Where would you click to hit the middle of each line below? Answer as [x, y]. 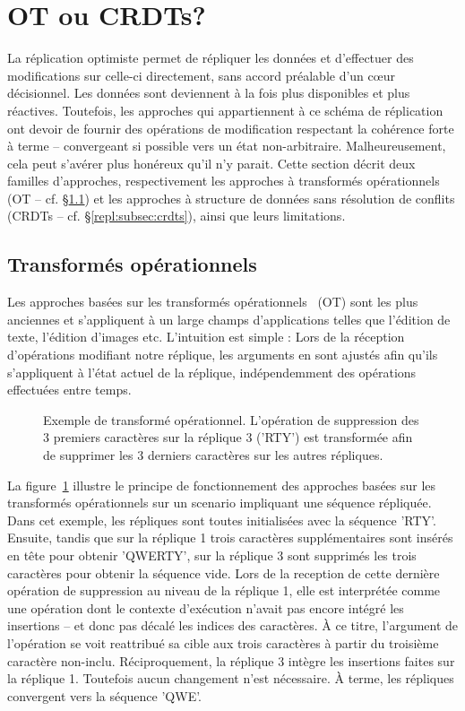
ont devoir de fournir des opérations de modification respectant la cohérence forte [231, 128]
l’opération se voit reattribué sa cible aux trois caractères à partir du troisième [223, 642]
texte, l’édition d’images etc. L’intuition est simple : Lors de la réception [206, 337]
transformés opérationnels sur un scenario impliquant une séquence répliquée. [220, 503]
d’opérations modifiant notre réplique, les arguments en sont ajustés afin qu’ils [223, 355]
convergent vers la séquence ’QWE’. [105, 695]
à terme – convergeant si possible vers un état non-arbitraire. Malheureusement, [227, 146]
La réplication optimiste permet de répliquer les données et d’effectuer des [211, 58]
